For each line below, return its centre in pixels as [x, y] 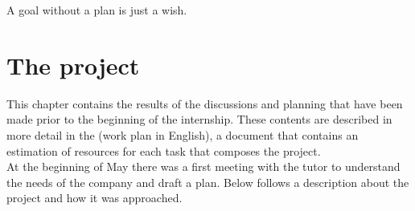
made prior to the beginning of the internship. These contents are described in [199, 119]
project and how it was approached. [95, 198]
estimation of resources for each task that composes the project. [164, 150]
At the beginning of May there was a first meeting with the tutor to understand [203, 166]
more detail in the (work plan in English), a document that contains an [183, 134]
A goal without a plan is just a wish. [97, 10]
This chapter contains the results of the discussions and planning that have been [205, 103]
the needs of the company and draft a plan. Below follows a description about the [208, 182]
